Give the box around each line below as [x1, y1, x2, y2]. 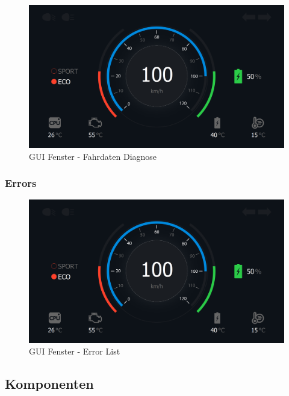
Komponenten [5, 374, 94, 393]
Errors [5, 175, 37, 190]
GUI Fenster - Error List [29, 345, 120, 358]
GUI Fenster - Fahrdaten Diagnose [29, 150, 157, 162]
